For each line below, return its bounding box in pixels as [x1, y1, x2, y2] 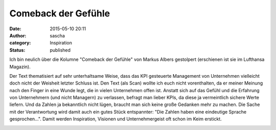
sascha [50, 32, 65, 38]
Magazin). [9, 63, 31, 70]
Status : [9, 47, 26, 53]
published [50, 47, 71, 53]
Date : [9, 26, 21, 32]
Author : [9, 32, 27, 38]
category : [9, 40, 31, 46]
